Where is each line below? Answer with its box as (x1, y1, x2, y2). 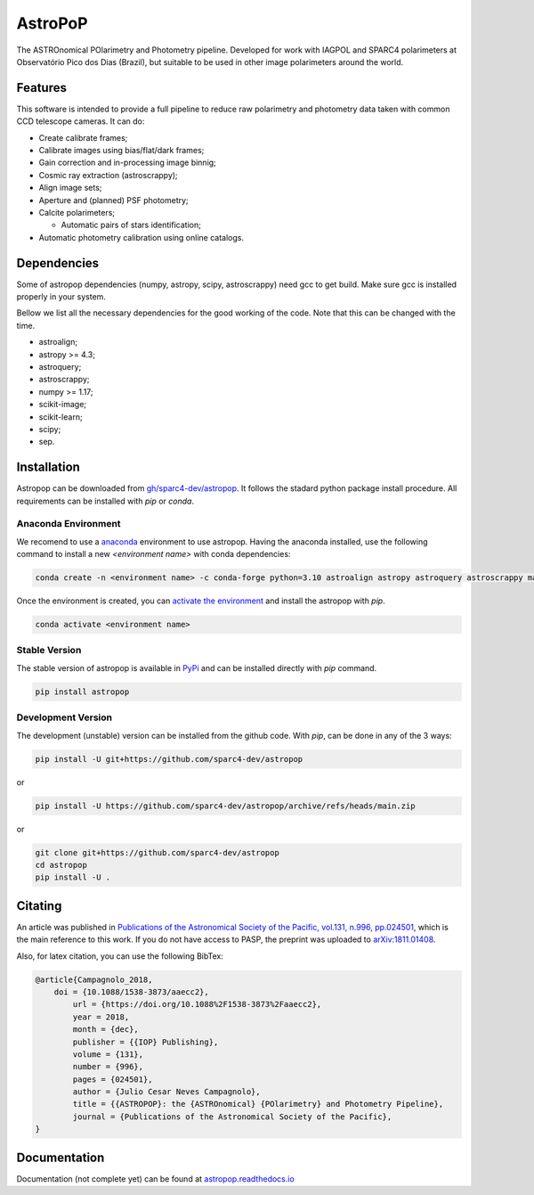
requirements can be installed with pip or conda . (16, 495, 195, 506)
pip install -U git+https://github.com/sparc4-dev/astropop (35, 754, 303, 764)
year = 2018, (72, 1011, 130, 1022)
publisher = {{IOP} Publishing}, (72, 1036, 219, 1047)
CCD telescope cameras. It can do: (16, 116, 145, 127)
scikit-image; (38, 399, 87, 410)
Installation (16, 460, 80, 475)
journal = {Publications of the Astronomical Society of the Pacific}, (72, 1111, 392, 1122)
